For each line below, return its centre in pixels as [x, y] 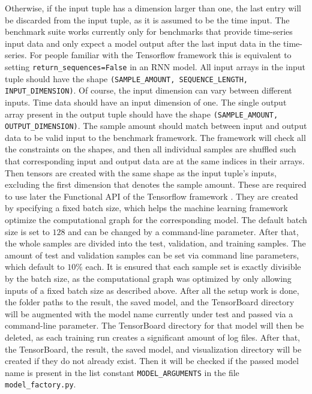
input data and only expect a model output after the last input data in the [143, 43]
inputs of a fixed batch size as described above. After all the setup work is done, [152, 290]
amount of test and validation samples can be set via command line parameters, [152, 255]
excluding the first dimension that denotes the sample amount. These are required [156, 184]
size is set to [27, 231]
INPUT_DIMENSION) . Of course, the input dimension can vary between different [148, 90]
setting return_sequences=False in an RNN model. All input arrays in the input [155, 66]
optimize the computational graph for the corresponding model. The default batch [156, 219]
